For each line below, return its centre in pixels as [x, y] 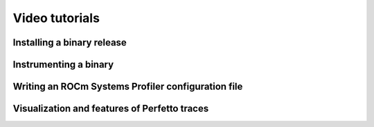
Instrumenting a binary [63, 65]
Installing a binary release [70, 42]
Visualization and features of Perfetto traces [111, 109]
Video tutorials [56, 18]
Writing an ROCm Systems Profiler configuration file [128, 87]
